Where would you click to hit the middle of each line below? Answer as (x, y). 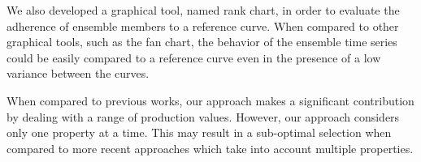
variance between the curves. (78, 73)
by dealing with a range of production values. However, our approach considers (203, 116)
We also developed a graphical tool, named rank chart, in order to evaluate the (203, 10)
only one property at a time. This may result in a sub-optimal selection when (199, 132)
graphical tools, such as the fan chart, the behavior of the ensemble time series (202, 42)
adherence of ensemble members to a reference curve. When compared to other (203, 26)
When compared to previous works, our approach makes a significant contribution (210, 100)
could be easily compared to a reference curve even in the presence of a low (194, 57)
